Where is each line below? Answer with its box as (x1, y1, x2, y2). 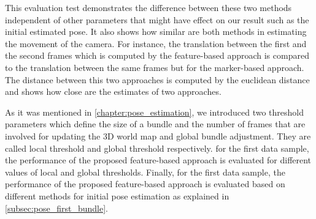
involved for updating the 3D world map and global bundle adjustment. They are (5, 129, 311, 142)
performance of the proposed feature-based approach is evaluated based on (5, 177, 285, 190)
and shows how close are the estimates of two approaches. (5, 85, 222, 98)
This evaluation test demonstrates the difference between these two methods (5, 1, 292, 13)
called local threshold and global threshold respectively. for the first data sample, (5, 141, 309, 154)
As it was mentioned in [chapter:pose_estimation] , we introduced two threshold (5, 105, 304, 118)
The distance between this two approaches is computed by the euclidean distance (5, 73, 310, 86)
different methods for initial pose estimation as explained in (5, 189, 229, 202)
